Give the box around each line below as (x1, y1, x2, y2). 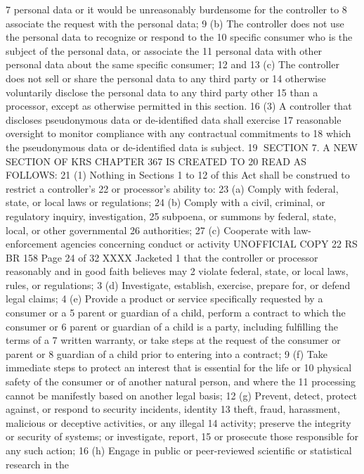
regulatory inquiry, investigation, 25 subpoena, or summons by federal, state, (6, 208, 337, 223)
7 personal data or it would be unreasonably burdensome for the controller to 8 (6, 2, 347, 16)
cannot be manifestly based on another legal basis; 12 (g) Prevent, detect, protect (6, 387, 357, 402)
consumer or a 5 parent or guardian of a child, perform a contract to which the (6, 305, 346, 320)
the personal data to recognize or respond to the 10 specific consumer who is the (6, 30, 353, 44)
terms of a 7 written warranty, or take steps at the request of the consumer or (6, 333, 341, 347)
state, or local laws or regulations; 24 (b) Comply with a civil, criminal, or (6, 195, 325, 210)
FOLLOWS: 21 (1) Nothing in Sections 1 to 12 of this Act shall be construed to (6, 167, 350, 182)
